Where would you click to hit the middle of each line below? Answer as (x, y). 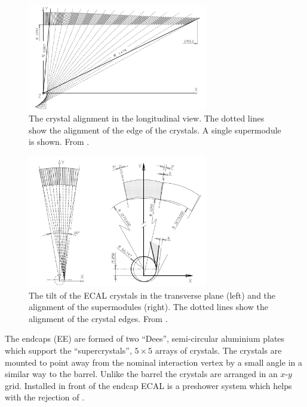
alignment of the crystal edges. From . (98, 318)
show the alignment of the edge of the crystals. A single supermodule (155, 130)
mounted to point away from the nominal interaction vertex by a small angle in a (153, 362)
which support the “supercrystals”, (68, 350)
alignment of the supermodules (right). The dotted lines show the (148, 307)
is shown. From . (59, 142)
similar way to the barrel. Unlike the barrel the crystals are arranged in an (141, 374)
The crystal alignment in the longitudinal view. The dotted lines (147, 118)
